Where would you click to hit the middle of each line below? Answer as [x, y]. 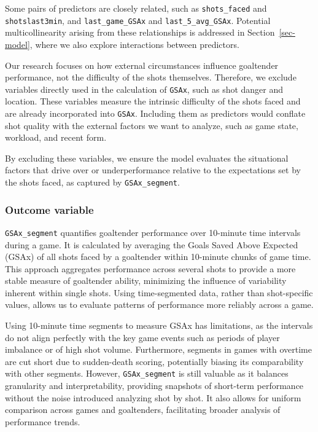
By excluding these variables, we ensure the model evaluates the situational [147, 158]
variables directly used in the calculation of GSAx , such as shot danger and [144, 89]
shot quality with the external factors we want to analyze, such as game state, [152, 125]
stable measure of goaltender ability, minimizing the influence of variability [146, 281]
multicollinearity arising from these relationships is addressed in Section [140, 32]
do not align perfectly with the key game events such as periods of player [142, 337]
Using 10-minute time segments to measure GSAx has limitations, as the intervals [159, 325]
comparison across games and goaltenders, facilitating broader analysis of [143, 410]
